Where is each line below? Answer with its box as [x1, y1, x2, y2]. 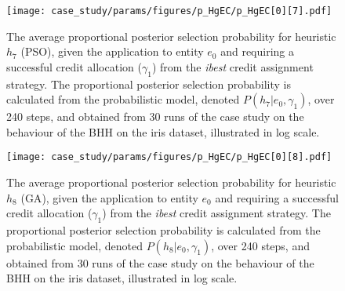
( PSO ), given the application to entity [20, 43, 204, 60]
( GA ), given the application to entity [20, 189, 198, 206]
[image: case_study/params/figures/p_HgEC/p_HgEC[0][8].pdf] [6, 151, 332, 163]
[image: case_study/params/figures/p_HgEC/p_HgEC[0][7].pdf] [6, 5, 332, 16]
